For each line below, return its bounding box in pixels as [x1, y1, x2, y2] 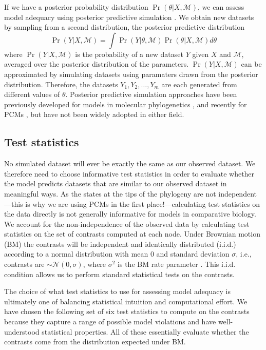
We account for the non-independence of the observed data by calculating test [4, 218, 250, 229]
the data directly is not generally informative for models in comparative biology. [4, 208, 256, 219]
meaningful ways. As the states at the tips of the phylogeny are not [4, 188, 216, 199]
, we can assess [198, 2, 244, 12]
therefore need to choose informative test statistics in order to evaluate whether [4, 168, 255, 179]
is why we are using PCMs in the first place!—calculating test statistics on [25, 198, 260, 209]
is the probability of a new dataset [75, 48, 183, 59]
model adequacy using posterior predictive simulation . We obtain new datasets [4, 11, 254, 22]
